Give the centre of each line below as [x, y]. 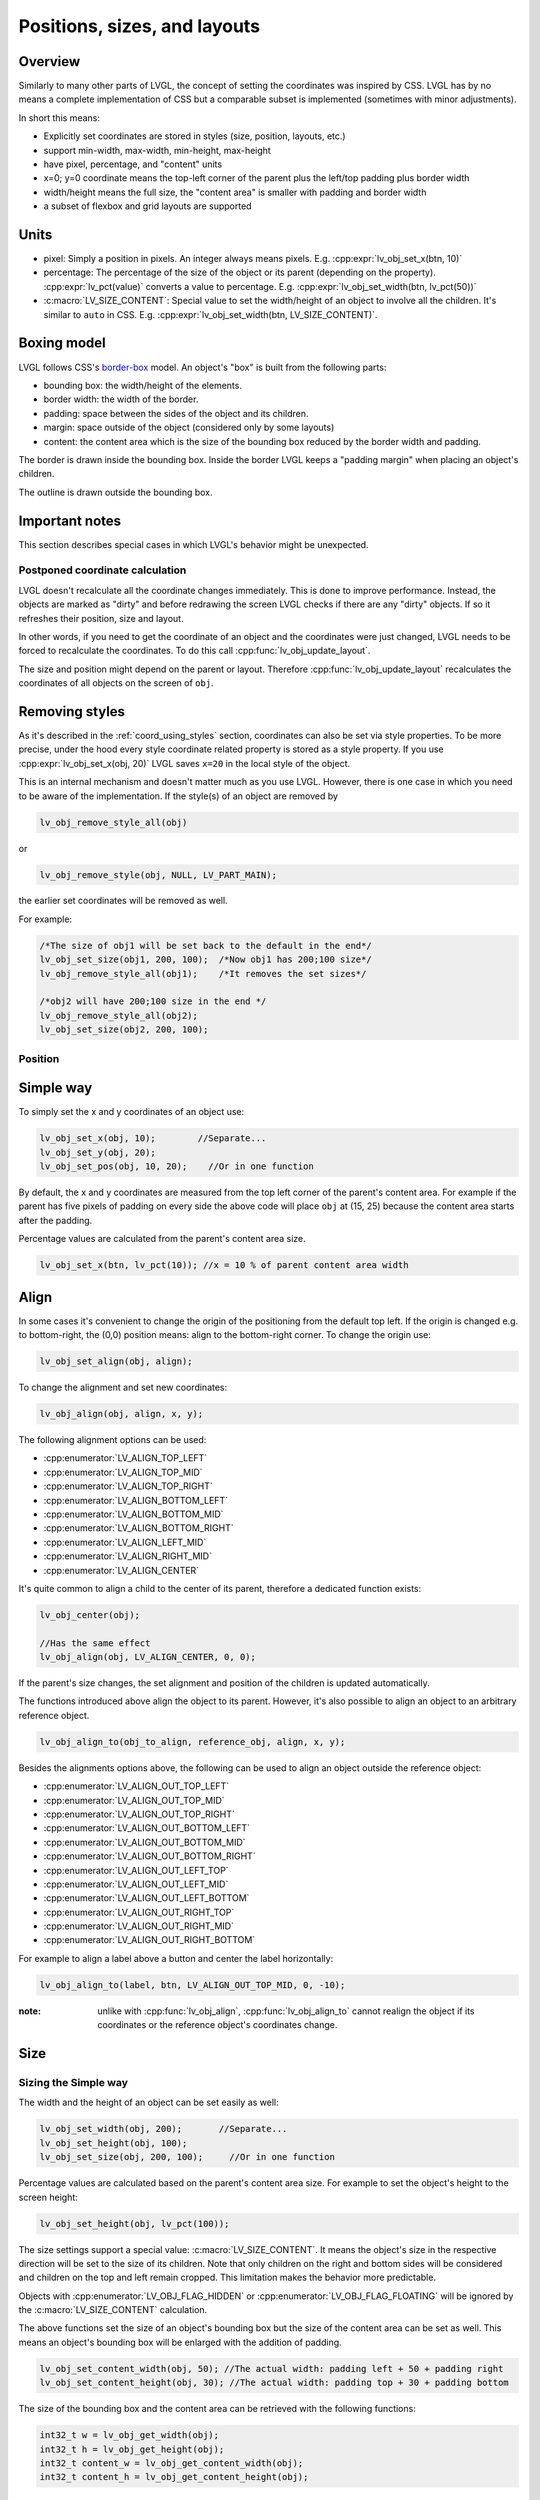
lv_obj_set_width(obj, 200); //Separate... [163, 2129]
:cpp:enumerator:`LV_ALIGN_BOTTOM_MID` [133, 1514]
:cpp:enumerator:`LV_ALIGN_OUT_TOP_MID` [134, 1800]
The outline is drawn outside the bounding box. [116, 492]
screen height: [48, 2197]
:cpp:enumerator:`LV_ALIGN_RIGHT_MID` [127, 1556]
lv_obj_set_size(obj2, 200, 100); [124, 1029]
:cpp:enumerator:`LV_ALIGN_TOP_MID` [123, 1472]
